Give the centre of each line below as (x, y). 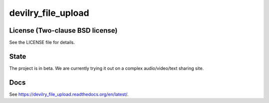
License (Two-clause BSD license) (64, 30)
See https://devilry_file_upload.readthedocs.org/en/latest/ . (69, 94)
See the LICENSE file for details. (42, 43)
